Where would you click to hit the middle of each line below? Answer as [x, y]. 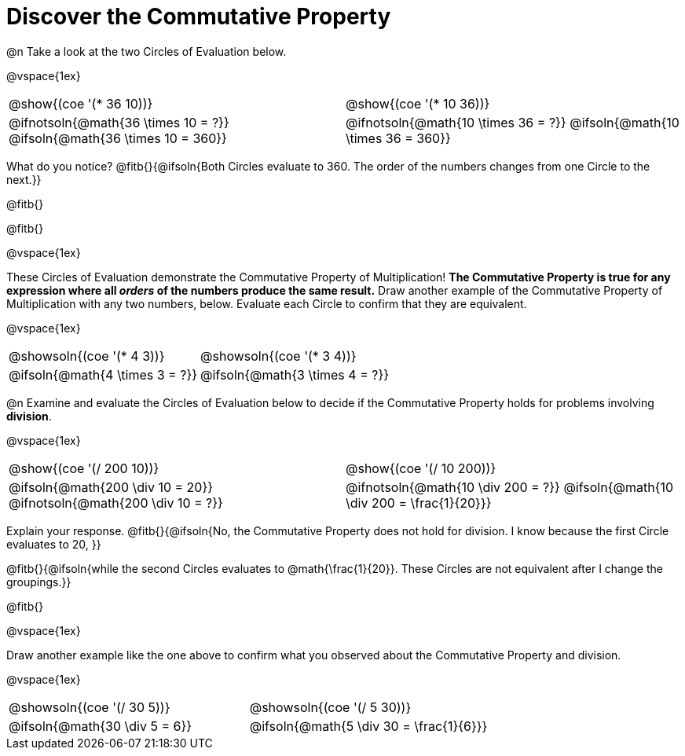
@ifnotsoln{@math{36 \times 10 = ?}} [119, 122]
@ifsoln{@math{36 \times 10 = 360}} [118, 138]
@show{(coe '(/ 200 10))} [84, 468]
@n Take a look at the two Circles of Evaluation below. [147, 51]
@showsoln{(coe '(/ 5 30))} [330, 707]
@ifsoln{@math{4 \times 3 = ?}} [103, 374]
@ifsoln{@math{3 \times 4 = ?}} [295, 374]
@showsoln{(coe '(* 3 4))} [278, 356]
